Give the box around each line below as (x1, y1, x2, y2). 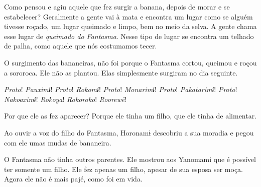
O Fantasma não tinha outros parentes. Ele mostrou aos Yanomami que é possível (4, 154, 256, 164)
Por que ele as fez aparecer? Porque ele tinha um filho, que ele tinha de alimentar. (4, 110, 257, 121)
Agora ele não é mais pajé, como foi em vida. (4, 173, 143, 184)
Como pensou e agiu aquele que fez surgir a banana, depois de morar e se (4, 1, 230, 11)
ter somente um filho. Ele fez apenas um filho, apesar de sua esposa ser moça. (4, 163, 243, 174)
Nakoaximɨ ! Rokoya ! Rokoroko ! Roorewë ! (4, 93, 127, 104)
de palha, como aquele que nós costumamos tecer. (4, 40, 157, 51)
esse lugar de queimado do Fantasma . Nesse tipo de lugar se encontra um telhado (4, 30, 254, 41)
